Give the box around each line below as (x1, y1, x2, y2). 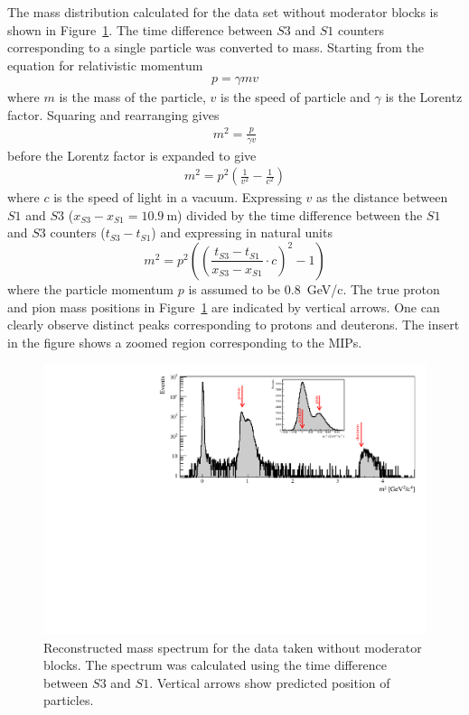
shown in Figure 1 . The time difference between (7, 20, 273, 39)
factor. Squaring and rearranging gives (7, 106, 220, 124)
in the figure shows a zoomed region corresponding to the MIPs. (7, 332, 362, 351)
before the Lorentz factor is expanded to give (7, 145, 257, 164)
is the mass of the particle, (59, 88, 206, 107)
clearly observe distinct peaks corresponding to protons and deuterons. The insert (7, 315, 460, 334)
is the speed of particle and (220, 88, 371, 107)
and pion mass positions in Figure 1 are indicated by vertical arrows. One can (7, 297, 440, 316)
